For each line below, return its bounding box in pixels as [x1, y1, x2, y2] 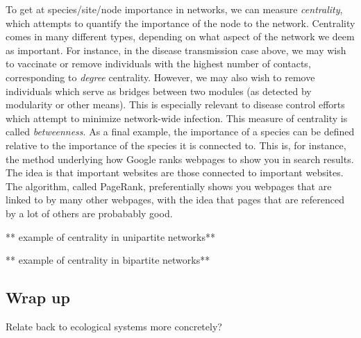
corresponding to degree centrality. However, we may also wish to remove [6, 69, 315, 84]
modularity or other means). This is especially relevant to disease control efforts [6, 97, 345, 112]
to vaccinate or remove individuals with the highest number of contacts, [6, 56, 311, 71]
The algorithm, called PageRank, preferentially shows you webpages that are [6, 178, 332, 193]
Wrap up [6, 287, 70, 308]
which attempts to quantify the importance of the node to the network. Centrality [6, 15, 355, 30]
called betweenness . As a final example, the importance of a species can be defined [6, 124, 355, 139]
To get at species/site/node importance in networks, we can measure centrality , [6, 2, 343, 16]
